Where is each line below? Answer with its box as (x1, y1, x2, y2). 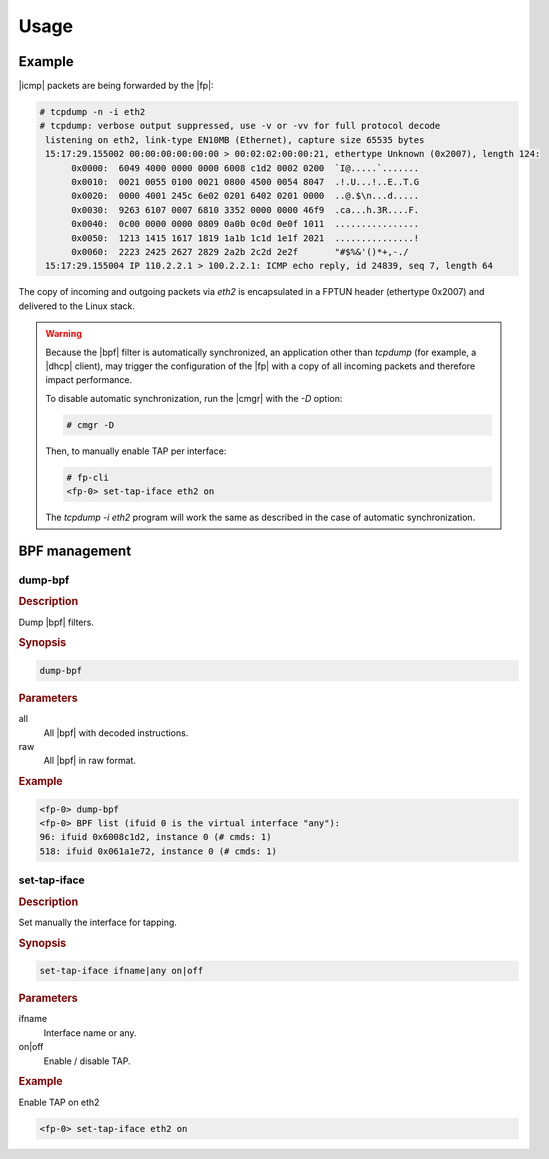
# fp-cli (66, 471, 110, 483)
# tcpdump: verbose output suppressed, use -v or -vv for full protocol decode (39, 120, 441, 132)
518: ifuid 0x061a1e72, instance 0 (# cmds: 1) (39, 845, 277, 857)
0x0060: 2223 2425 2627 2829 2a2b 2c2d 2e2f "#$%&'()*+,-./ (71, 246, 409, 257)
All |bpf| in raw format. (43, 755, 137, 767)
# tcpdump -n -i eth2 (39, 106, 146, 118)
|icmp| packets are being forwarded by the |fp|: (18, 80, 214, 92)
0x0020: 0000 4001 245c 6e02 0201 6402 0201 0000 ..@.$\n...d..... (71, 190, 420, 202)
